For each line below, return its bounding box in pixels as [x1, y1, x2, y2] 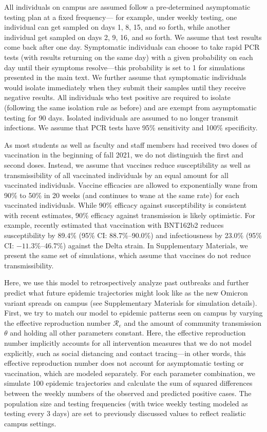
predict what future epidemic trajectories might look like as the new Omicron [4, 287, 248, 298]
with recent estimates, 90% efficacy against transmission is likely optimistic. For [4, 209, 255, 220]
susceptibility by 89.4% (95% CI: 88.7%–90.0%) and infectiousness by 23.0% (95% [4, 230, 262, 241]
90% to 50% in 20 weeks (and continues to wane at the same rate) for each [4, 189, 239, 200]
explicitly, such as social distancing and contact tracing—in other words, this [4, 347, 246, 358]
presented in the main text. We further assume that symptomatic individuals [4, 72, 246, 83]
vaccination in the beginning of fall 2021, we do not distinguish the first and [4, 149, 243, 160]
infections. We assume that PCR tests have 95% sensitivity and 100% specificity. [4, 122, 258, 133]
